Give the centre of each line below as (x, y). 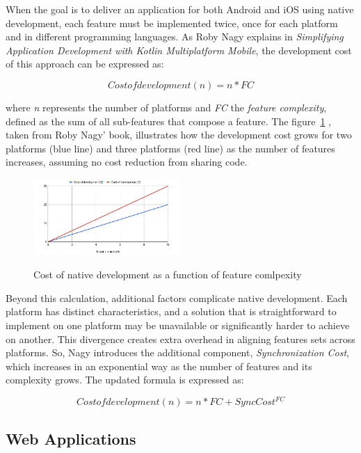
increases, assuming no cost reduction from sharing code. (127, 162)
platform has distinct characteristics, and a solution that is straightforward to (171, 311)
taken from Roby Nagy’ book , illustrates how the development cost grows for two (179, 135)
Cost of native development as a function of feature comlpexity (168, 275)
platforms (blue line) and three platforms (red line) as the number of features (170, 148)
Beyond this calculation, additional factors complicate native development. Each (177, 297)
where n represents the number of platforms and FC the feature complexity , (166, 107)
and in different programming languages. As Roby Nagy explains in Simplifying (175, 37)
